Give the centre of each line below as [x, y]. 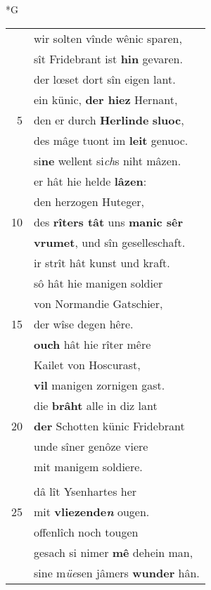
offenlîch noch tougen [86, 532]
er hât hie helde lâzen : [90, 181]
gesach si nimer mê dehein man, [114, 552]
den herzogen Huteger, [89, 201]
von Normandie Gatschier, [98, 303]
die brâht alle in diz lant [96, 405]
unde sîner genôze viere [91, 446]
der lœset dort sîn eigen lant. [105, 79]
